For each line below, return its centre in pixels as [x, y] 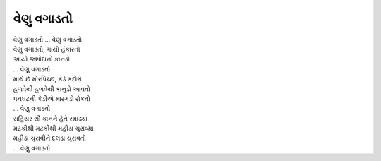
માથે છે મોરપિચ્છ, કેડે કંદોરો [48, 79]
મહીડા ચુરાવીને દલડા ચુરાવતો [49, 138]
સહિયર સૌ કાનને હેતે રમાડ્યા [50, 118]
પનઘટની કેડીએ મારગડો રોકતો [52, 98]
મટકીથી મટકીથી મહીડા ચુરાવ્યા [54, 129]
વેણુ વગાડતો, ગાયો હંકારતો [47, 49]
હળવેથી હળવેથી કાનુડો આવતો [52, 89]
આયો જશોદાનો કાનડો [42, 59]
